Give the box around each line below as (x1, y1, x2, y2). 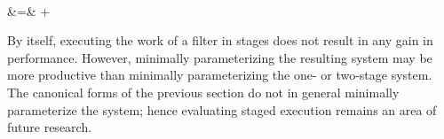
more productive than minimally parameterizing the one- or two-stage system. (7, 66, 432, 84)
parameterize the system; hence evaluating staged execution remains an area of (7, 100, 437, 119)
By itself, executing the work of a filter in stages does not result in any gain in (7, 31, 433, 50)
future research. (7, 118, 92, 136)
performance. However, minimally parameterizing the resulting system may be (7, 48, 432, 66)
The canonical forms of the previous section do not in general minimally (7, 82, 400, 101)
